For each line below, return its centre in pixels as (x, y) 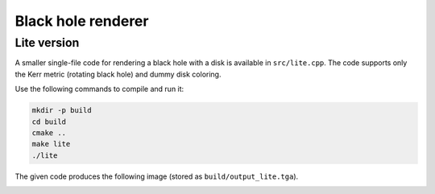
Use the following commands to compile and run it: (99, 89)
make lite (51, 144)
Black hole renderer (82, 21)
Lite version (47, 43)
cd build (49, 122)
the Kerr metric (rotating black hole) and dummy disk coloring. (118, 74)
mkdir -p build (62, 110)
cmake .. (49, 132)
